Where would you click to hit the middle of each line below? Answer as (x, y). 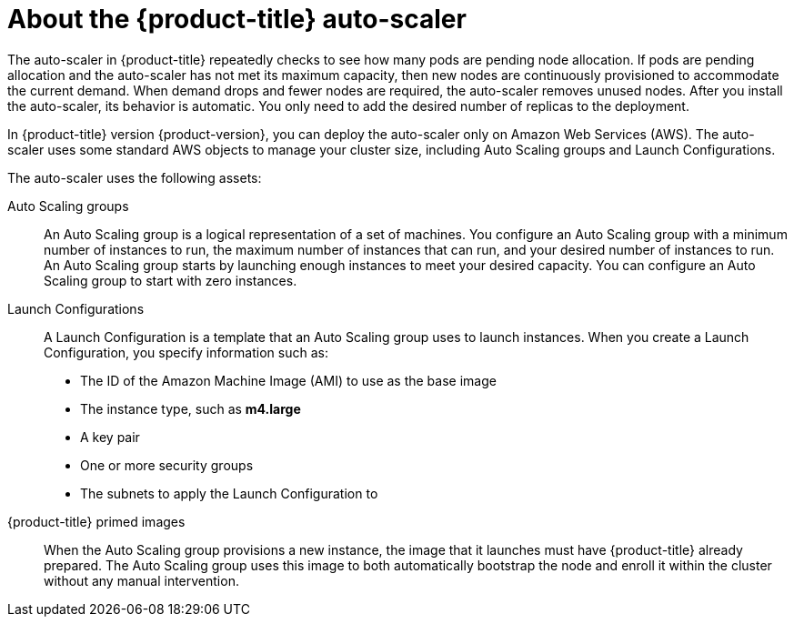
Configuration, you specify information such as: (186, 352)
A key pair (110, 437)
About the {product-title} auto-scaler (237, 19)
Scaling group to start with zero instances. (171, 280)
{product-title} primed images (96, 521)
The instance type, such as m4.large (191, 408)
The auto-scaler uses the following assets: (135, 177)
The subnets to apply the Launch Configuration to (229, 493)
